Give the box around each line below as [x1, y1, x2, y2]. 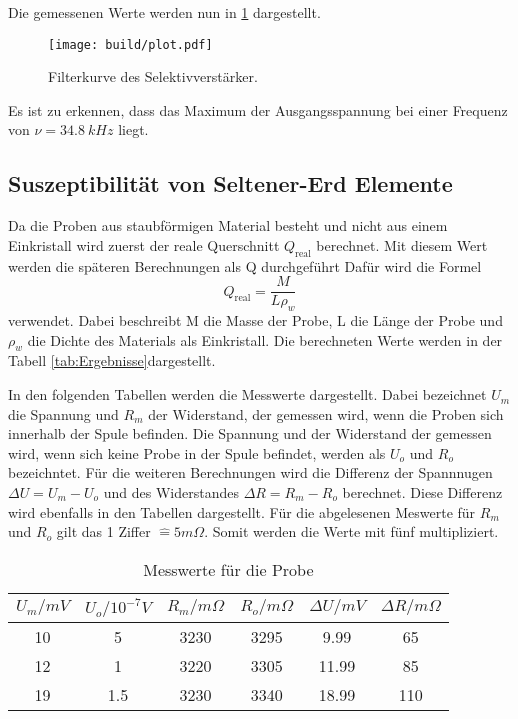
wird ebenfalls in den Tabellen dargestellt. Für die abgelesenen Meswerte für [8, 501, 476, 522]
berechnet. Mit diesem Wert [316, 234, 488, 255]
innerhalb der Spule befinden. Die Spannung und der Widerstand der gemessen [8, 423, 492, 444]
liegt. [118, 119, 149, 140]
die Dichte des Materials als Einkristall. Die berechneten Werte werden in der [27, 329, 503, 350]
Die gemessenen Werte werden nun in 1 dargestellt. [8, 2, 321, 22]
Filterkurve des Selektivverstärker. [48, 66, 258, 87]
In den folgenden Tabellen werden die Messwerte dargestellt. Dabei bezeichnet [8, 384, 487, 405]
